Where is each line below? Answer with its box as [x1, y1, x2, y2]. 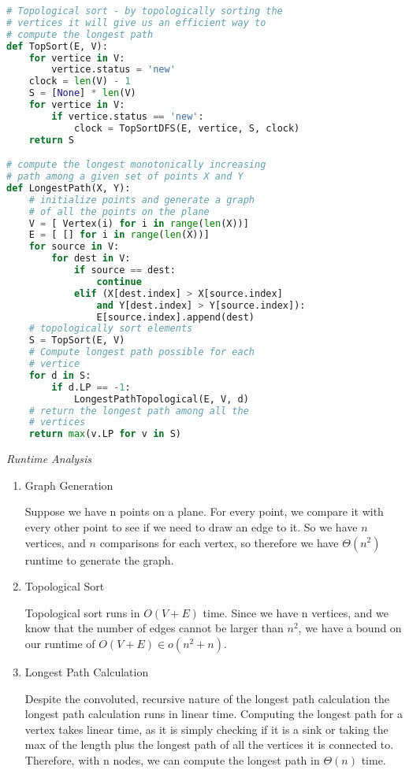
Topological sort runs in [24, 604, 140, 620]
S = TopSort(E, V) [28, 335, 125, 346]
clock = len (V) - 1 [28, 76, 131, 87]
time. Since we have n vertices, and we [203, 604, 389, 620]
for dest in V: [51, 253, 131, 265]
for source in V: [28, 241, 120, 253]
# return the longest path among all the [28, 405, 249, 417]
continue [96, 276, 142, 287]
